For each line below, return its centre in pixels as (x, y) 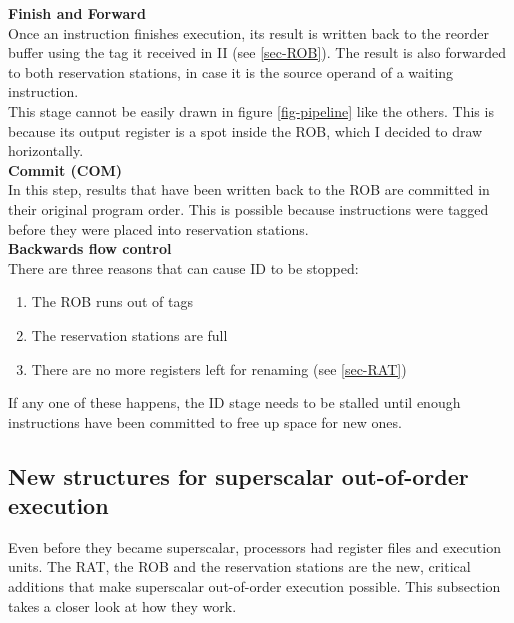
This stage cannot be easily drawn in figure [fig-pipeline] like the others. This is (251, 110)
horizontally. (46, 150)
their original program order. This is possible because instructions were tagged (248, 208)
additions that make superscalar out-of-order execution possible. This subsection (254, 586)
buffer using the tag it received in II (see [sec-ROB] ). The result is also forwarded (257, 52)
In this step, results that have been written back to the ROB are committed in (249, 189)
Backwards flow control (90, 248)
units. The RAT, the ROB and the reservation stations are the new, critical (239, 566)
